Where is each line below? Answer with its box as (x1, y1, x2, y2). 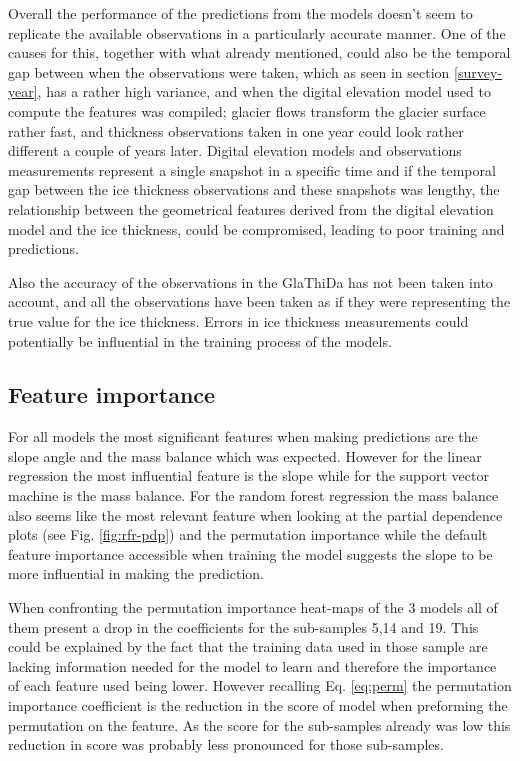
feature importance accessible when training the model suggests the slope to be (8, 543, 493, 564)
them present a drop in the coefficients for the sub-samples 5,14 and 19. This (8, 616, 479, 637)
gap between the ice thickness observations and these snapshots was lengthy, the (8, 179, 500, 200)
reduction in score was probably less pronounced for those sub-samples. (8, 734, 444, 755)
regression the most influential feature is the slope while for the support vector (8, 465, 489, 486)
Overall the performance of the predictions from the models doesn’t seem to (8, 3, 473, 23)
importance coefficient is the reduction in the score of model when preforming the (8, 695, 508, 716)
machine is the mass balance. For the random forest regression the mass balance (8, 485, 499, 506)
